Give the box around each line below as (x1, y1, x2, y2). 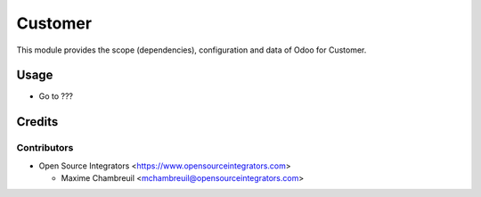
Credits (16, 114, 59, 129)
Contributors (16, 142, 74, 154)
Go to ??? (38, 91, 74, 102)
